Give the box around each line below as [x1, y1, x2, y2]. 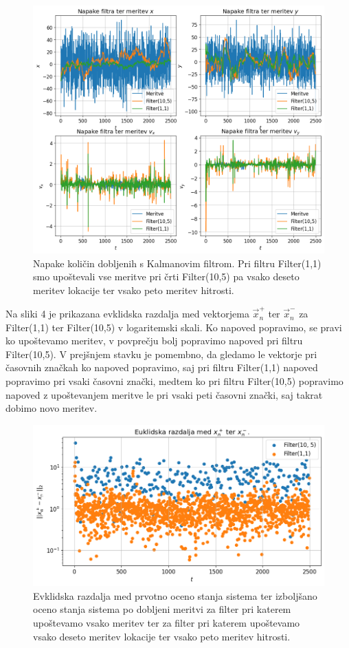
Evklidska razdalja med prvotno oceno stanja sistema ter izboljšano [33, 588, 317, 603]
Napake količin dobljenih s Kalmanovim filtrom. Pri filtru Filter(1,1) [33, 255, 322, 270]
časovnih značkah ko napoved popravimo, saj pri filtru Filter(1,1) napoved [5, 360, 318, 375]
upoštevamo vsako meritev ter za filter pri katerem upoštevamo [33, 615, 300, 629]
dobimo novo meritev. [5, 401, 98, 415]
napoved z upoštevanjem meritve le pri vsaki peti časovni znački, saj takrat [5, 387, 323, 401]
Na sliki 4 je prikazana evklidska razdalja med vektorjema [5, 306, 249, 321]
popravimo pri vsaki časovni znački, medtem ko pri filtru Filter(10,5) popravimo [5, 374, 344, 388]
